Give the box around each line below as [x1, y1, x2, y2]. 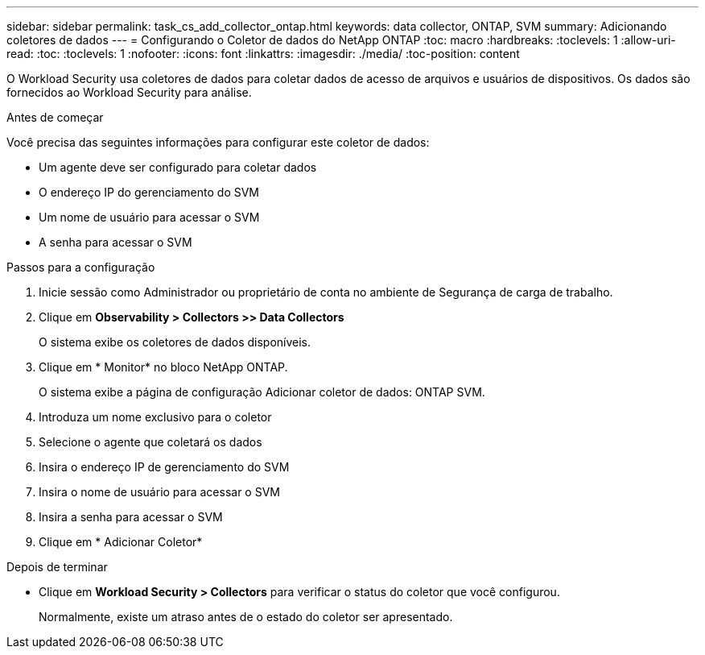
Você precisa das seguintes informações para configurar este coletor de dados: [6, 135, 430, 149]
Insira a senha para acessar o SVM [39, 510, 223, 524]
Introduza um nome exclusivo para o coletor [39, 410, 272, 424]
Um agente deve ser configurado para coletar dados [39, 160, 317, 174]
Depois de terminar [6, 560, 108, 574]
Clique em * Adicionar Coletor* [39, 535, 203, 549]
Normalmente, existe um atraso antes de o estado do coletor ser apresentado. [39, 610, 453, 624]
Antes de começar [6, 110, 104, 124]
